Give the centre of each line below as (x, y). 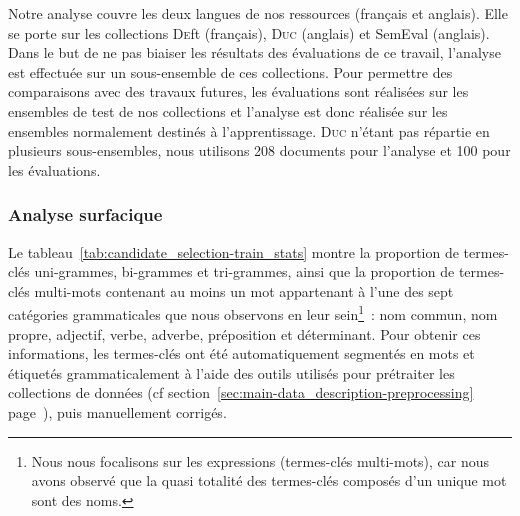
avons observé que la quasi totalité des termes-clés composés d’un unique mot (269, 480)
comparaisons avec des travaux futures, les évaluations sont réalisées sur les (238, 91)
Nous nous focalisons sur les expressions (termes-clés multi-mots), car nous (260, 460)
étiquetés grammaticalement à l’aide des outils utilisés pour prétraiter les (231, 372)
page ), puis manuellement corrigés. (117, 411)
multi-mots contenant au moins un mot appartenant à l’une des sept (244, 290)
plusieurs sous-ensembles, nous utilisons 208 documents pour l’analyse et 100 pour (259, 150)
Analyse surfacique (85, 214)
